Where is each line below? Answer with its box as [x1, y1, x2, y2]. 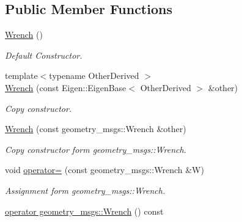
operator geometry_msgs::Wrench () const [5, 204, 164, 217]
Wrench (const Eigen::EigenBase [5, 81, 127, 94]
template [5, 69, 38, 82]
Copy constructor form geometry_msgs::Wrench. [5, 142, 186, 155]
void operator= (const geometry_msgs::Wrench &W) [5, 163, 204, 176]
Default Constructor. [5, 48, 82, 61]
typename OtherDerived [49, 69, 139, 82]
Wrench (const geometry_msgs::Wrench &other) [5, 122, 186, 135]
